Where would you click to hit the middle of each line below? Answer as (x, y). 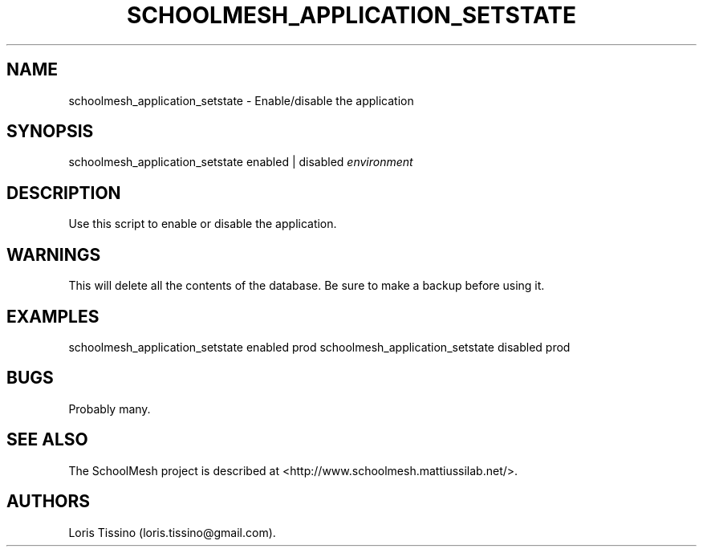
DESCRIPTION (64, 193)
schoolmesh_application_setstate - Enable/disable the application (241, 100)
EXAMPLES (53, 316)
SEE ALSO (47, 440)
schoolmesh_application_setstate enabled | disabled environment (241, 162)
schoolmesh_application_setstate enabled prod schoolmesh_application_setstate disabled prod (319, 347)
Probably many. (110, 409)
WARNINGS (54, 254)
